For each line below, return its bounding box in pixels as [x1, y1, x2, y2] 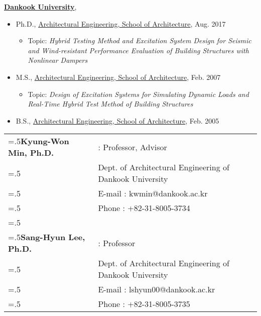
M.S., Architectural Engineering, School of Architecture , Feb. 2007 [16, 71, 221, 82]
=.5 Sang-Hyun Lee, [8, 231, 85, 243]
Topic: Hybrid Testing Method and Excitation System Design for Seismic [28, 35, 251, 46]
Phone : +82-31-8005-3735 [98, 298, 190, 310]
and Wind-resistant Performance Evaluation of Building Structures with [28, 45, 249, 55]
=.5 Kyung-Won [8, 135, 69, 147]
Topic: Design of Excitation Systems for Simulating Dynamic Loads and [28, 88, 249, 99]
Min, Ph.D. [8, 147, 54, 159]
